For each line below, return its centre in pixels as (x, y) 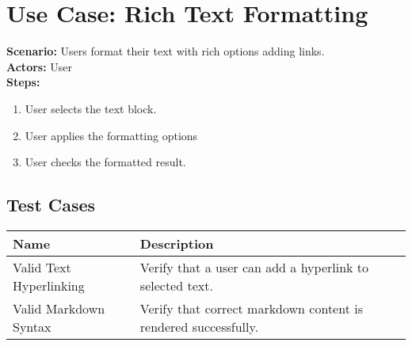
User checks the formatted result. (105, 162)
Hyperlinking (49, 285)
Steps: (23, 82)
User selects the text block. (91, 108)
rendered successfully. (199, 326)
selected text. (176, 285)
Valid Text (42, 267)
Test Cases (51, 205)
